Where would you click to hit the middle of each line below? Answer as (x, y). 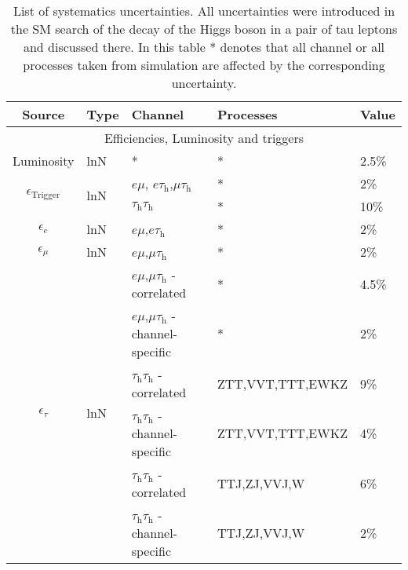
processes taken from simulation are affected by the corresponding (204, 65)
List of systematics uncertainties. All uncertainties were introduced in (204, 11)
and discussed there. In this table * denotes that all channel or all (204, 47)
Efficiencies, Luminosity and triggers (204, 138)
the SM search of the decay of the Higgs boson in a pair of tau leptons (204, 29)
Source (44, 114)
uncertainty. (204, 83)
